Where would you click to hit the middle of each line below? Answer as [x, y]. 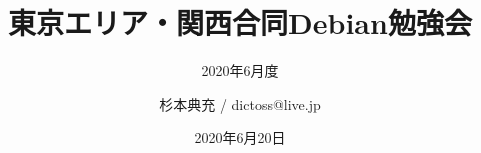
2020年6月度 [240, 70]
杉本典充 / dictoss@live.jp [240, 103]
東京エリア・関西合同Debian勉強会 [240, 22]
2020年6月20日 [240, 137]
